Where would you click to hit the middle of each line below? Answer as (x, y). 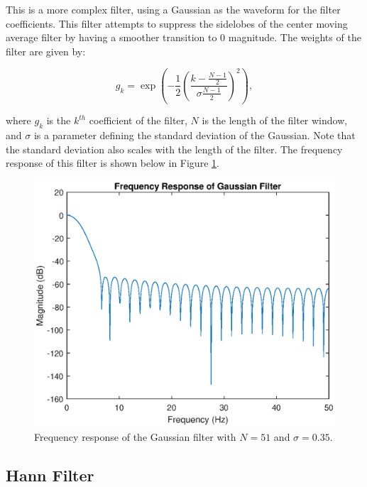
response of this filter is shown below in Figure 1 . (113, 163)
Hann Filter (50, 475)
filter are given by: (46, 51)
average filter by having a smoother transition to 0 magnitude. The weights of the (183, 37)
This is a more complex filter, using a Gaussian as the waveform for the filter (173, 9)
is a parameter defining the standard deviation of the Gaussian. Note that (195, 135)
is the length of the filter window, (275, 120)
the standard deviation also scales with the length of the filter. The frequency (174, 149)
